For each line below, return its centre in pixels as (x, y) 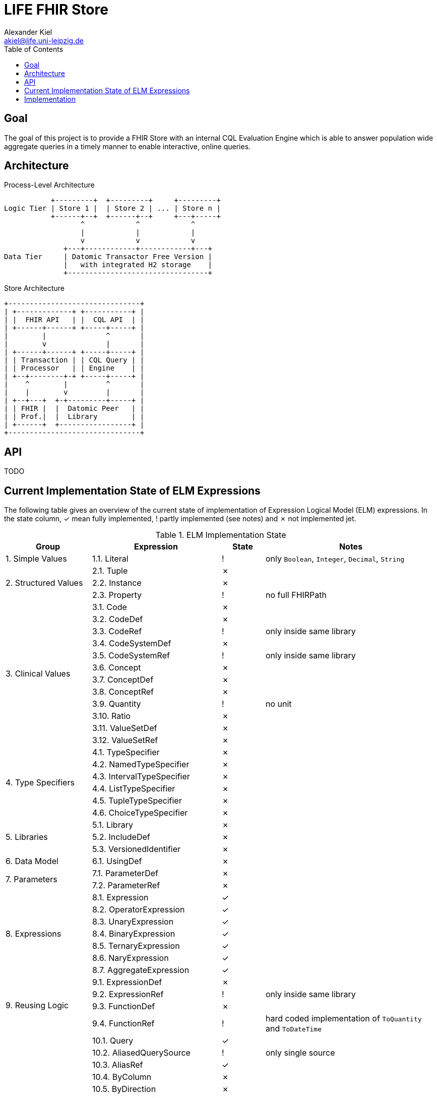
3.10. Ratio (111, 716)
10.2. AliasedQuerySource (141, 1053)
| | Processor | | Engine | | (74, 368)
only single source (300, 1053)
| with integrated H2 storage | (138, 265)
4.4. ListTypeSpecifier (134, 789)
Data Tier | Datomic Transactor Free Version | (108, 257)
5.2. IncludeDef (121, 837)
